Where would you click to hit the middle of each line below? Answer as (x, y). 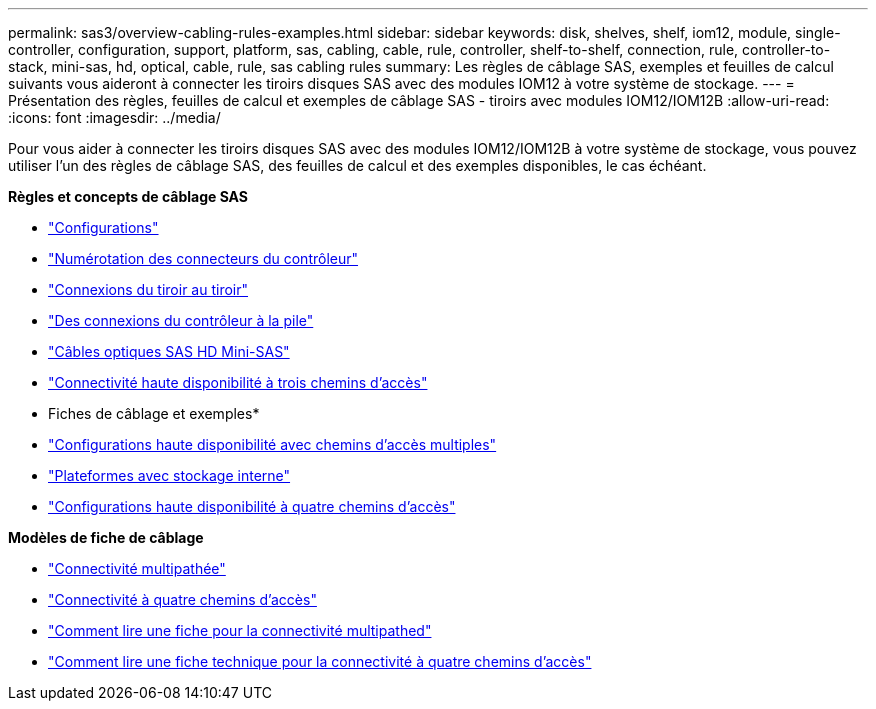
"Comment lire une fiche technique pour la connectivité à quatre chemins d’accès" (320, 661)
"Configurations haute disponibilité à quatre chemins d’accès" (252, 506)
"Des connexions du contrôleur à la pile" (181, 320)
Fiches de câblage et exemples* (154, 413)
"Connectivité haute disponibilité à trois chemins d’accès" (238, 382)
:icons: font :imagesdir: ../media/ (114, 117)
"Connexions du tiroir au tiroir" (148, 289)
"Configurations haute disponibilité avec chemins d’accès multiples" (272, 444)
